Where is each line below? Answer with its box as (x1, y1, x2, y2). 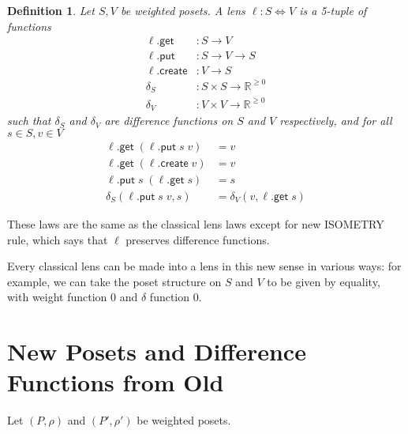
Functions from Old (7, 366, 224, 398)
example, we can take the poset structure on (7, 273, 222, 289)
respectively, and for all (279, 112, 392, 129)
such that (7, 112, 51, 129)
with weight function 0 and (7, 289, 138, 305)
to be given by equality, (267, 273, 380, 289)
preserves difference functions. (125, 231, 270, 247)
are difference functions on (104, 112, 234, 129)
